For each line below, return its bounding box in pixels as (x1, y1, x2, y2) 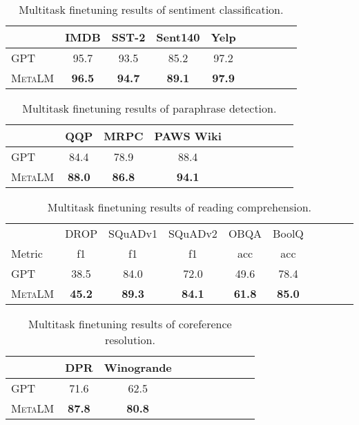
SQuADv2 (168, 225, 217, 241)
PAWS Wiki (154, 128, 222, 144)
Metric (11, 245, 43, 261)
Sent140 (156, 29, 200, 45)
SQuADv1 (108, 225, 157, 241)
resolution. (104, 332, 155, 348)
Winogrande (104, 359, 172, 375)
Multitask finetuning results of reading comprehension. (47, 199, 312, 215)
